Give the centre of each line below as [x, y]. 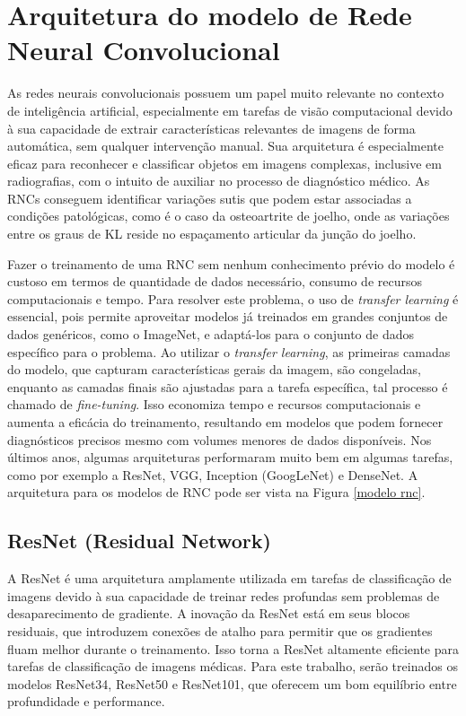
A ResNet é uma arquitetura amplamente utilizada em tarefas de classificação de [229, 578]
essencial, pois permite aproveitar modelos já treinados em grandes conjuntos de [228, 316]
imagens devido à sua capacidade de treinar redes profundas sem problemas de [224, 595]
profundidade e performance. [86, 701]
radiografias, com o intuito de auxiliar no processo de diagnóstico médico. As [219, 181]
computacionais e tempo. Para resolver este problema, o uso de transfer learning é [233, 298]
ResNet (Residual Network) [139, 541]
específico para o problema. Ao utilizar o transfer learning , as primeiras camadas [229, 351]
